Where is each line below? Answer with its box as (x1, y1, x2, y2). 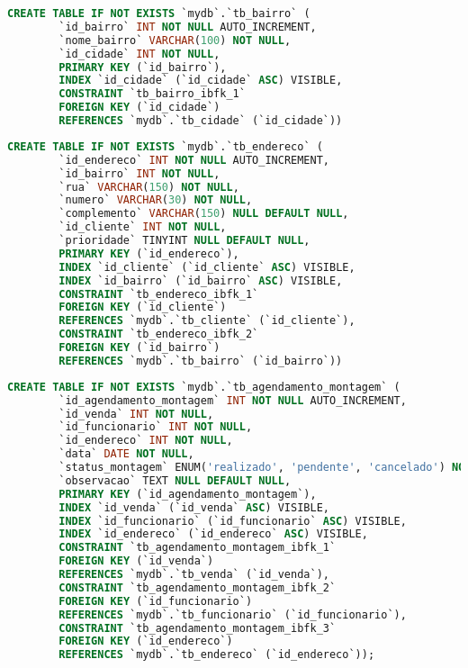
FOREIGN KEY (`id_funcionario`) (58, 594, 253, 608)
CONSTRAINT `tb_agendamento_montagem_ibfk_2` (58, 581, 337, 594)
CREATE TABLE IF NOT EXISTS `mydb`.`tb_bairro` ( (7, 7, 310, 20)
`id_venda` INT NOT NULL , (58, 407, 214, 420)
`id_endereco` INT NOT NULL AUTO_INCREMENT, (58, 153, 329, 167)
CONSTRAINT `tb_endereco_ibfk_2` (58, 328, 259, 341)
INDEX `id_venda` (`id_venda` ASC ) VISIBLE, (58, 501, 329, 514)
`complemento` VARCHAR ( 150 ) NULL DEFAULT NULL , (58, 207, 349, 221)
